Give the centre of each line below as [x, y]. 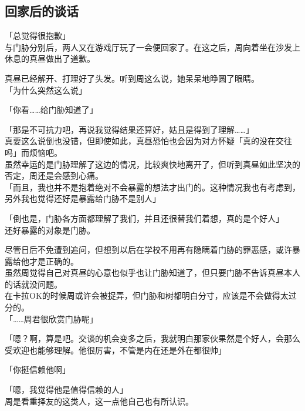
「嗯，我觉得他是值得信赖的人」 [66, 390]
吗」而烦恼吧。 [33, 152]
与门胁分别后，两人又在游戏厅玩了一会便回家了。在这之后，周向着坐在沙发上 [152, 47]
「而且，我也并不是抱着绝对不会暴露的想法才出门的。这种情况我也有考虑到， [152, 187]
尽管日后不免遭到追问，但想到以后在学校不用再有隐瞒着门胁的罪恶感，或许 [148, 250]
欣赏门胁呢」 [73, 318]
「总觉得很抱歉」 [38, 36]
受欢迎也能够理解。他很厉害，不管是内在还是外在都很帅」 [116, 350]
